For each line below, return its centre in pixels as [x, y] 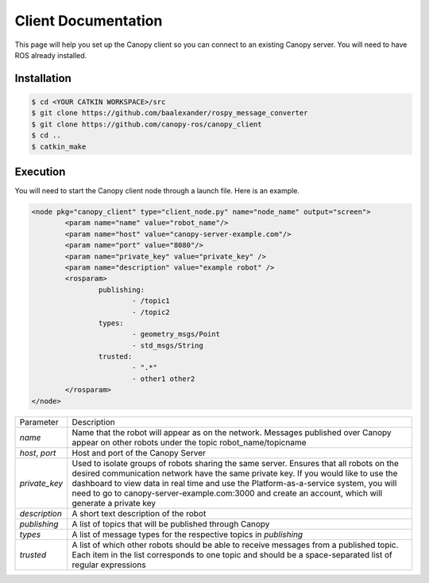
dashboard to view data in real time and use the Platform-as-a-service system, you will [234, 483]
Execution [40, 171]
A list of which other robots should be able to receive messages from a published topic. [235, 545]
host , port [38, 453]
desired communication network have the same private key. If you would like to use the [235, 473]
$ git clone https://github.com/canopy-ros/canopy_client [147, 124]
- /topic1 [151, 301]
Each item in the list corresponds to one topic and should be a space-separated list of [232, 554]
